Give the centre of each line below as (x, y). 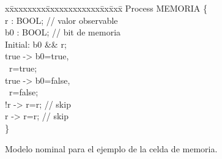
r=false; (24, 92)
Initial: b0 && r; (36, 44)
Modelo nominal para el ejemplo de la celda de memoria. (111, 148)
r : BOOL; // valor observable (61, 20)
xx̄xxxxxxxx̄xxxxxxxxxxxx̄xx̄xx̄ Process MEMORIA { (106, 8)
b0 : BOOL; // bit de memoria (63, 32)
